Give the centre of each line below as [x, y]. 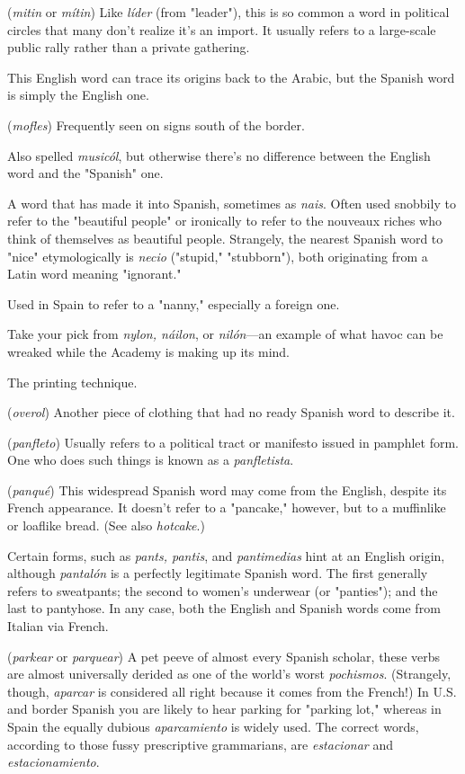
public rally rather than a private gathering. [129, 47]
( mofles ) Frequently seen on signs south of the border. [156, 125]
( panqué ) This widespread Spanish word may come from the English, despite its [227, 489]
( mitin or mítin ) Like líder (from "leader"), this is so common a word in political [228, 12]
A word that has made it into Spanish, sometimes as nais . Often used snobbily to [232, 203]
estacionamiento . [54, 762]
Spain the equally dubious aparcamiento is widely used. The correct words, [213, 726]
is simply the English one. [78, 95]
